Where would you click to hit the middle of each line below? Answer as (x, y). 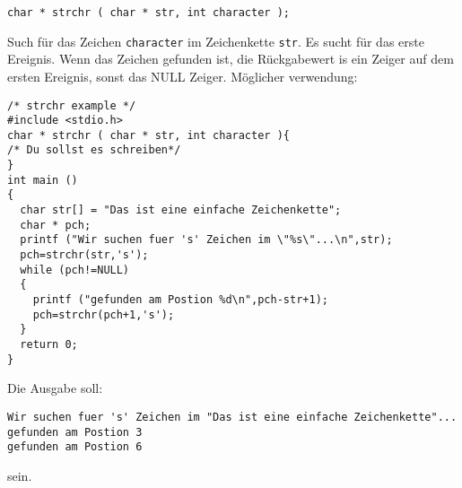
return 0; (49, 344)
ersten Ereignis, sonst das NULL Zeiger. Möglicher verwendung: (183, 76)
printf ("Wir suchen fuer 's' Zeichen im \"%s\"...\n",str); (206, 240)
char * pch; (56, 225)
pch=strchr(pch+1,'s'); (104, 314)
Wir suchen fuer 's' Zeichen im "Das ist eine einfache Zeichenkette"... (232, 417)
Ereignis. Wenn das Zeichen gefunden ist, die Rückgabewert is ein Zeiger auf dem (231, 59)
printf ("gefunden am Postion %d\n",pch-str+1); (180, 300)
